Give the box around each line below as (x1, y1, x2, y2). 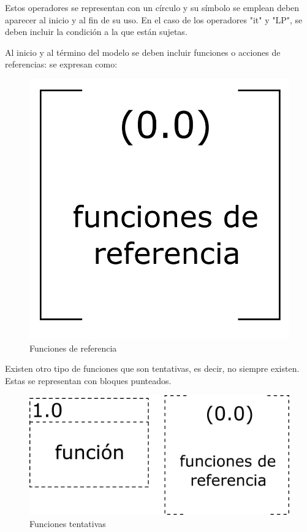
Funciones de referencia (29, 341, 117, 354)
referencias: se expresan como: (5, 58, 118, 71)
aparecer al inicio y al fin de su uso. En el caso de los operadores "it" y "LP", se (5, 13, 303, 26)
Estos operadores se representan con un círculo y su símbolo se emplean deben (5, 1, 300, 13)
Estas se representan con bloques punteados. (5, 374, 172, 387)
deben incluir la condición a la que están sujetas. (5, 25, 188, 38)
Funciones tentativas (29, 517, 106, 530)
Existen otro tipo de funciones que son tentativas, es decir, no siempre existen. (5, 362, 300, 375)
